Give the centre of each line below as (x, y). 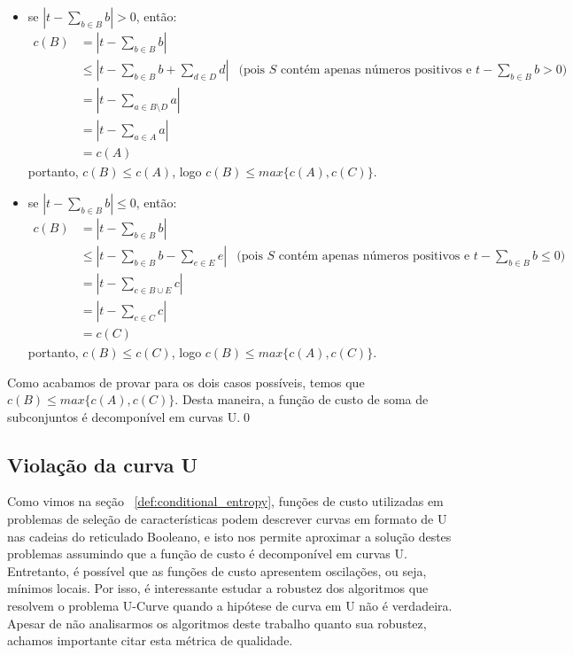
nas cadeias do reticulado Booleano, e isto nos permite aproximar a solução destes (229, 536)
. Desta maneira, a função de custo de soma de (302, 399)
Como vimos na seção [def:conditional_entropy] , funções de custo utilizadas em (225, 501)
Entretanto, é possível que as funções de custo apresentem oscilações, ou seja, (217, 570)
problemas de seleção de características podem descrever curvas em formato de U (227, 519)
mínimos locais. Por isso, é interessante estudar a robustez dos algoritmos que (218, 588)
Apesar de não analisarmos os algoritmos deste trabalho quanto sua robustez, (217, 623)
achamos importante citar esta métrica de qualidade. (150, 640)
